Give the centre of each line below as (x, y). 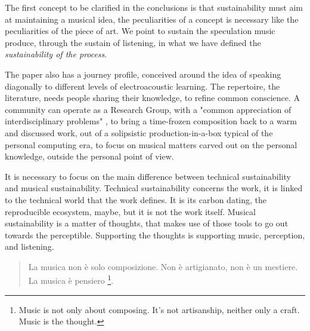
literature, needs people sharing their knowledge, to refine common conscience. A (153, 98)
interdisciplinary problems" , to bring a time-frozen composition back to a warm (151, 121)
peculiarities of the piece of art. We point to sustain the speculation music (140, 31)
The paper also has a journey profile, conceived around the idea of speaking (143, 74)
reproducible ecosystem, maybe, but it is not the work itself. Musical (130, 211)
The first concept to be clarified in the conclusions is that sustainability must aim (154, 7)
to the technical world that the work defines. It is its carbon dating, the (136, 199)
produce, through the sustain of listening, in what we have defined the (133, 42)
